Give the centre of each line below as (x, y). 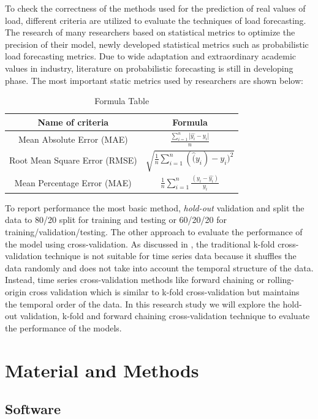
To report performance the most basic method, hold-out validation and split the (155, 207)
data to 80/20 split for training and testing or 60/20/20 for (116, 220)
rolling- (281, 280)
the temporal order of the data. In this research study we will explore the (142, 304)
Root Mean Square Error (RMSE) (73, 160)
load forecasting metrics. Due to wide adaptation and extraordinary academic (151, 56)
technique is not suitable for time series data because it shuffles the (170, 256)
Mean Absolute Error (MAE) (73, 139)
